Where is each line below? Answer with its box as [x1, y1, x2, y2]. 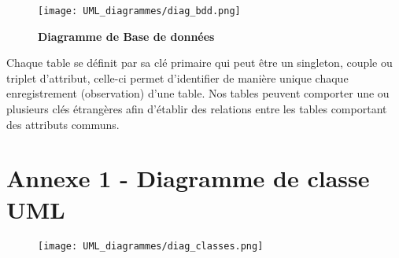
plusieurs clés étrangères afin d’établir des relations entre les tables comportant [6, 101, 387, 117]
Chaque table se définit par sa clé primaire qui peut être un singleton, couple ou [6, 54, 393, 71]
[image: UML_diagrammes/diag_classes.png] [38, 240, 264, 252]
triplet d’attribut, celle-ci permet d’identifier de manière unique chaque [6, 69, 349, 86]
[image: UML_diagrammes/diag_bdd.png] [38, 6, 241, 17]
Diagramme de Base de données [38, 28, 215, 44]
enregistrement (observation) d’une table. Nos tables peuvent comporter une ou [6, 85, 390, 101]
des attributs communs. [6, 116, 120, 132]
